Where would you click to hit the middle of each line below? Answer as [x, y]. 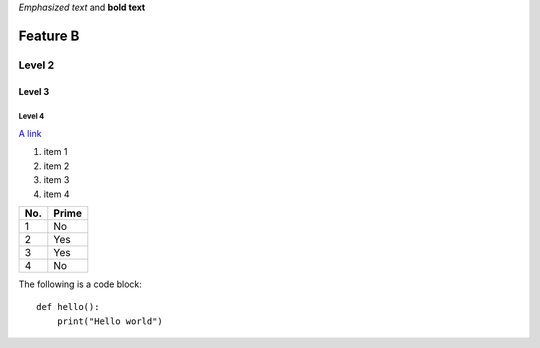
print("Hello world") [110, 321]
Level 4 [31, 116]
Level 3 [34, 91]
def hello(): [68, 307]
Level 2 [36, 65]
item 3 [56, 180]
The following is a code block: [80, 284]
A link [30, 133]
